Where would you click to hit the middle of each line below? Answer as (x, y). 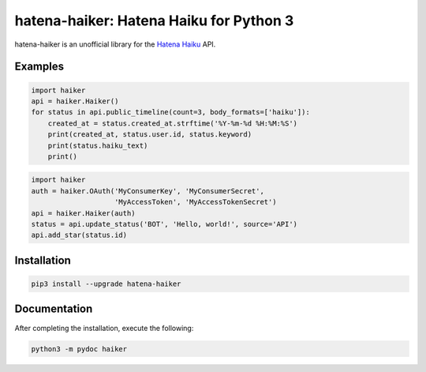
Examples (39, 67)
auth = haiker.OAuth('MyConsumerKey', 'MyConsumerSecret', (148, 191)
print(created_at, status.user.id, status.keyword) (150, 135)
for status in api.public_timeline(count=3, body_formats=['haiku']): (171, 112)
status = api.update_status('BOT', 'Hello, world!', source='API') (164, 224)
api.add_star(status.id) (79, 235)
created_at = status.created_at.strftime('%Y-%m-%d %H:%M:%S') (173, 123)
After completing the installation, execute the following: (104, 328)
